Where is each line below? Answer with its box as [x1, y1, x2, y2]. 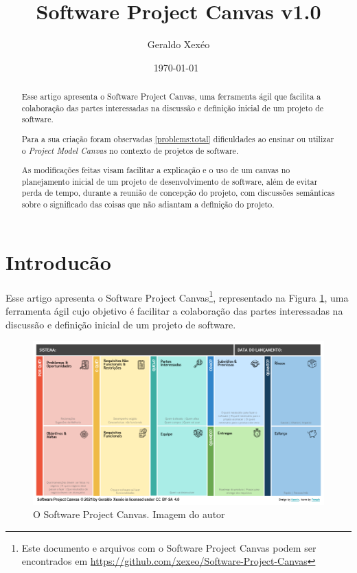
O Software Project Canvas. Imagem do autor [33, 507, 225, 521]
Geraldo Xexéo [147, 37, 210, 52]
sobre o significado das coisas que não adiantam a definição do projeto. [21, 199, 275, 210]
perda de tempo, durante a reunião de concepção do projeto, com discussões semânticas [21, 187, 335, 199]
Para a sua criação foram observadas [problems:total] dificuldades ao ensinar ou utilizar [21, 133, 334, 144]
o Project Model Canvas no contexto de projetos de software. [21, 144, 239, 156]
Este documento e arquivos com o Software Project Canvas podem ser [21, 540, 316, 554]
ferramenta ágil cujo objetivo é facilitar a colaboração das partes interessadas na [5, 303, 343, 317]
